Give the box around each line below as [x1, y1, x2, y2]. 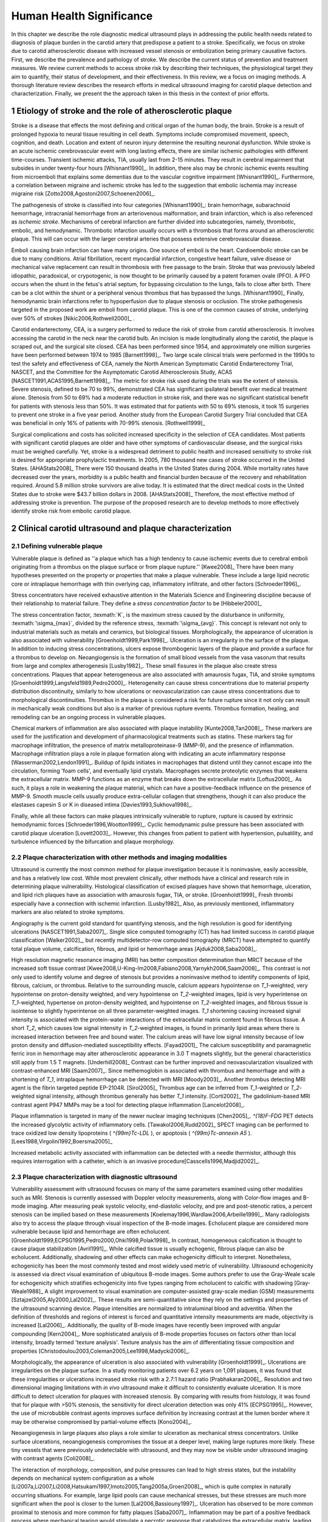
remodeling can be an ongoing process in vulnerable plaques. [11, 713, 166, 721]
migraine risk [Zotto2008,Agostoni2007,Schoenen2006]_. [11, 190, 155, 197]
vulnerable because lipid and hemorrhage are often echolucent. [11, 1228, 171, 1235]
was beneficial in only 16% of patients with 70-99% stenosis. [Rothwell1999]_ [11, 419, 205, 427]
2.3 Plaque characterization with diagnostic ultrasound [11, 1173, 177, 1181]
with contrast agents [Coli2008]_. [11, 1455, 95, 1462]
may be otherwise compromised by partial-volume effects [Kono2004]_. [11, 1418, 193, 1425]
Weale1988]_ [11, 1288, 44, 1295]
